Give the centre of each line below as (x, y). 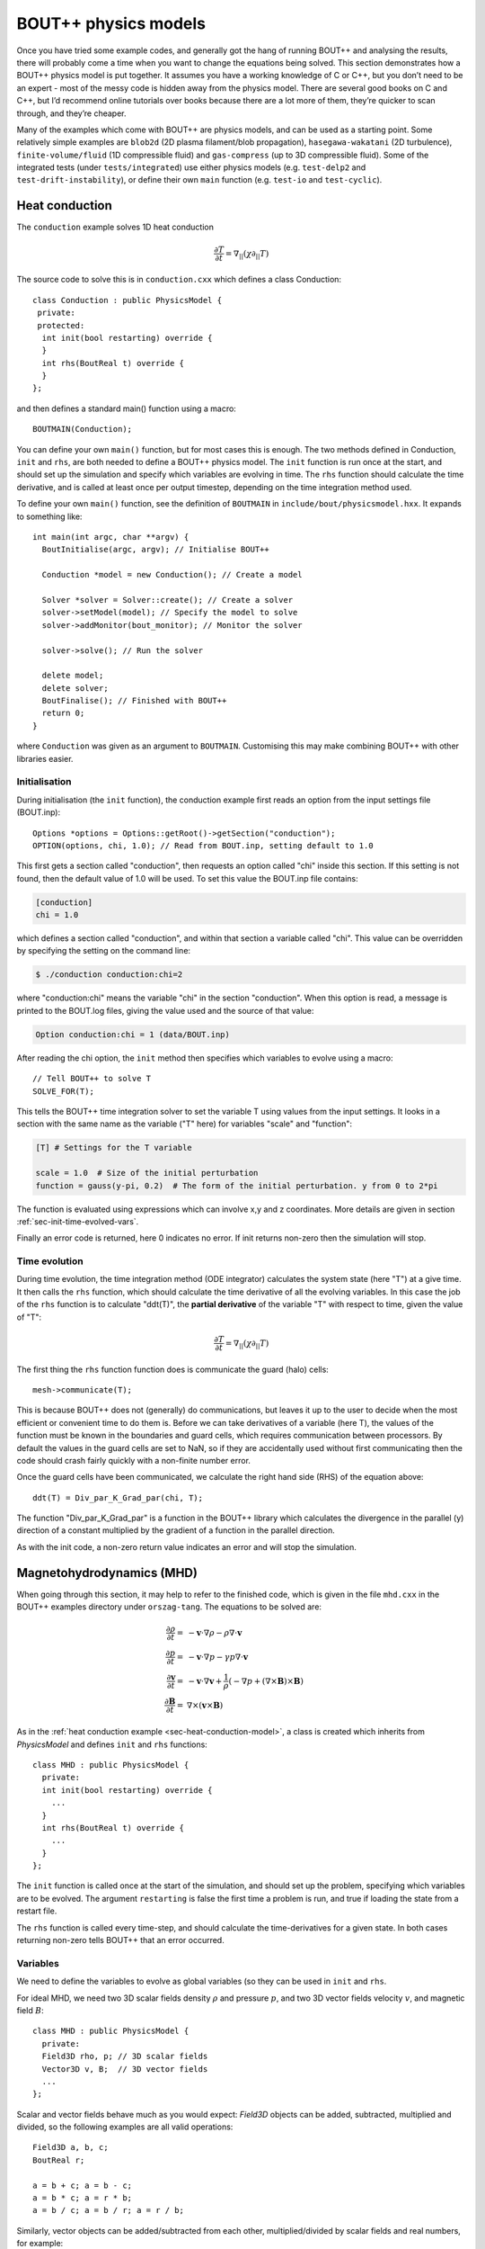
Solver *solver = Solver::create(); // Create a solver (168, 600)
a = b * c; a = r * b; (83, 2198)
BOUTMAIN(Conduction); (83, 429)
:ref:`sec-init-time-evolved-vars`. (78, 1221)
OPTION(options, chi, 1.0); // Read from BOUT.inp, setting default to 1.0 (203, 845)
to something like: (49, 516)
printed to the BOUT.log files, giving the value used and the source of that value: (165, 1010)
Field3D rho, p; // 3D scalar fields (125, 2056)
